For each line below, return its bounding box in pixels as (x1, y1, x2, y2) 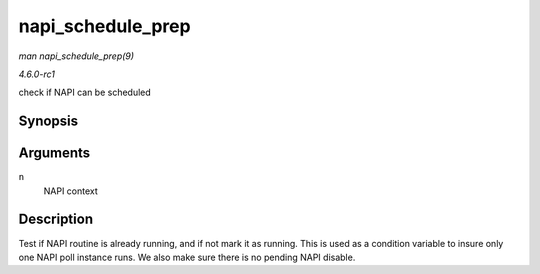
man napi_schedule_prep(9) (18, 50, 135, 62)
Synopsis (18, 113, 79, 130)
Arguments (18, 145, 91, 162)
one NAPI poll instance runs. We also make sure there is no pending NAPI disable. (18, 251, 356, 263)
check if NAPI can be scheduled (18, 86, 152, 99)
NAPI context (43, 185, 99, 197)
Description (18, 211, 94, 228)
